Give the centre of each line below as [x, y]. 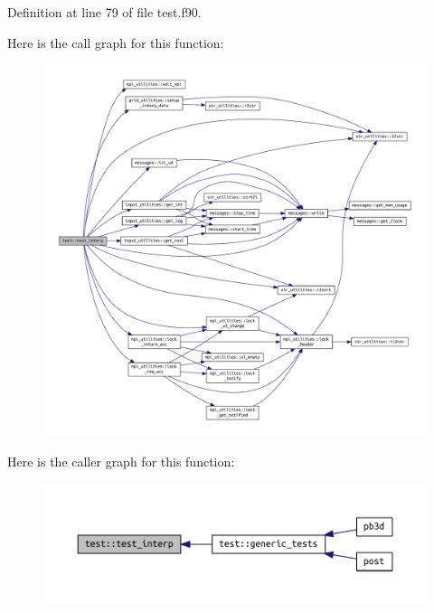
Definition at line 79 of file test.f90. [104, 12]
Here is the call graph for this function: [116, 42]
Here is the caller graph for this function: [121, 461]
